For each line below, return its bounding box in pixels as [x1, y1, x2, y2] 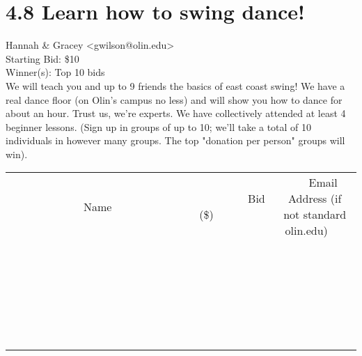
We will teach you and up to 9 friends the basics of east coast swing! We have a [6, 78, 345, 93]
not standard [283, 206, 347, 223]
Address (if [288, 190, 342, 207]
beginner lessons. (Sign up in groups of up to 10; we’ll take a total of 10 [6, 119, 312, 134]
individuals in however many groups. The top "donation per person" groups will [6, 133, 345, 148]
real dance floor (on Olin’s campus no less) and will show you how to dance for [6, 92, 343, 107]
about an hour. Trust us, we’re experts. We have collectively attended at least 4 [6, 106, 346, 121]
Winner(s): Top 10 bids [6, 65, 105, 79]
